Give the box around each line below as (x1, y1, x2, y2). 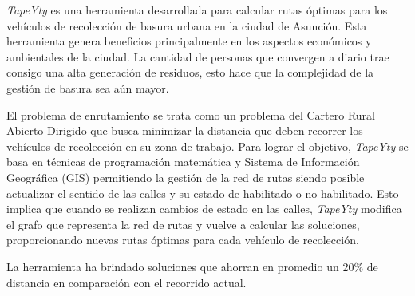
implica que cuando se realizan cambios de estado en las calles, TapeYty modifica (6, 200, 402, 217)
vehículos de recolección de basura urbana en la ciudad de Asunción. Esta (6, 17, 367, 34)
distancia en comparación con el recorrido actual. (6, 274, 247, 290)
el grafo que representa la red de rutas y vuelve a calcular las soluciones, (6, 215, 360, 232)
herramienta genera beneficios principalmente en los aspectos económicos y (6, 33, 372, 49)
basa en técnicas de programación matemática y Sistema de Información (6, 153, 360, 170)
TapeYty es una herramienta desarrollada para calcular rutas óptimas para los (6, 2, 388, 18)
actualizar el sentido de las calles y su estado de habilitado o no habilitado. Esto (6, 184, 399, 201)
